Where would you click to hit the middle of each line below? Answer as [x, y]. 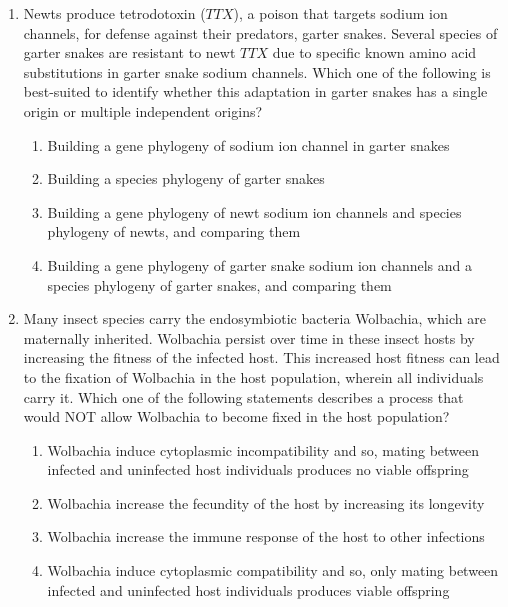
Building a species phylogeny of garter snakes [186, 178]
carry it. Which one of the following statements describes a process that [243, 396]
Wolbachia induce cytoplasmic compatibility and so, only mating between [273, 570]
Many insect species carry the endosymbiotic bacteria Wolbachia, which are [254, 318]
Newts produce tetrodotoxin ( [114, 13]
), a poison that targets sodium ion [340, 13]
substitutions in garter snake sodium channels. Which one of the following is [257, 71]
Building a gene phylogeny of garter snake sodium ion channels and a [260, 264]
